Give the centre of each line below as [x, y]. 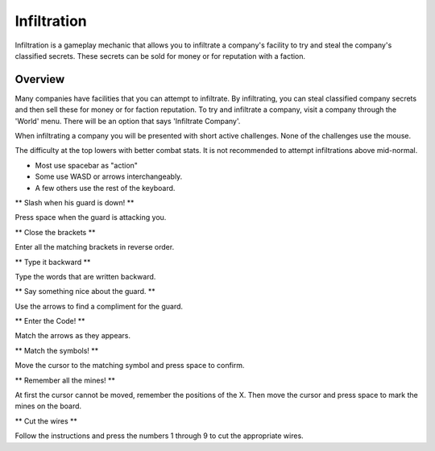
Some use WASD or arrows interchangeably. [109, 176]
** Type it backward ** [53, 262]
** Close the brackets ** [55, 232]
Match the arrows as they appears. [73, 336]
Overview [40, 79]
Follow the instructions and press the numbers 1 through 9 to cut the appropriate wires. [159, 436]
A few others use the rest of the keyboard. [105, 188]
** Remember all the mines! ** [65, 380]
